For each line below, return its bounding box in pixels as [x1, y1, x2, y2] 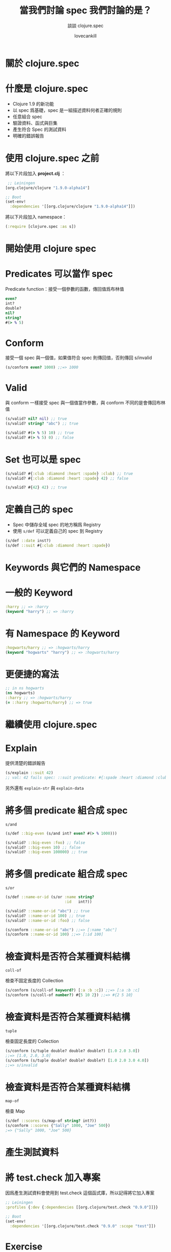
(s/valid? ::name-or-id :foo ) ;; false [5, 918, 90, 923]
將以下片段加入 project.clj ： [5, 170, 66, 176]
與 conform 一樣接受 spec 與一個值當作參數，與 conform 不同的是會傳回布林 [5, 399, 165, 406]
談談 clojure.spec [67, 22, 104, 29]
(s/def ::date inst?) [5, 538, 51, 544]
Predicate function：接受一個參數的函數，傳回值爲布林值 [5, 286, 125, 292]
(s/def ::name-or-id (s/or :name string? [5, 894, 95, 900]
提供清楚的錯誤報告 [5, 760, 46, 766]
